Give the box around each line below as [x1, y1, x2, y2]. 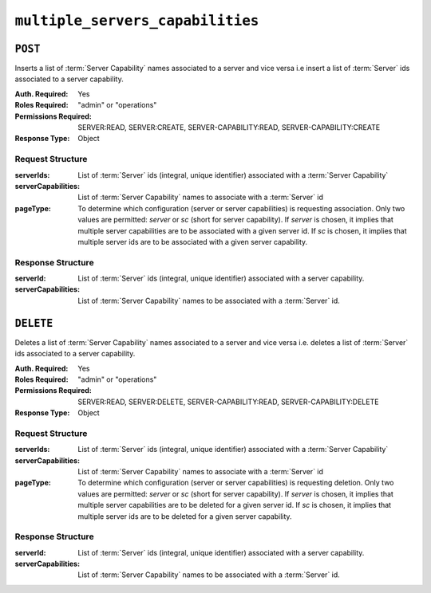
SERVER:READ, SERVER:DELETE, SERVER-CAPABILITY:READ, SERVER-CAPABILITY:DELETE [77, 397, 379, 406]
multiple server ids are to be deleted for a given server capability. [77, 511, 292, 521]
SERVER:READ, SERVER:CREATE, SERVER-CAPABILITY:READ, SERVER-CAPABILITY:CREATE [77, 123, 381, 132]
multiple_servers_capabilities [14, 12, 259, 29]
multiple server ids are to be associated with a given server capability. [77, 237, 308, 246]
